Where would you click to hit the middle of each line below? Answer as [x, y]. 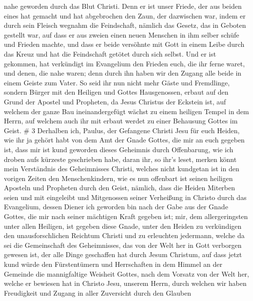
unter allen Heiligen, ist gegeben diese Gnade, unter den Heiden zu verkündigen [123, 226]
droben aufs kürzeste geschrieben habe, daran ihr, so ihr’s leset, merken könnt [120, 159]
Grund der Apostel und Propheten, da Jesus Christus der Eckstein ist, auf [115, 101]
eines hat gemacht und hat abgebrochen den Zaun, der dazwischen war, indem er [125, 15]
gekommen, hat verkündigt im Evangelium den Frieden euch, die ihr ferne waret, [125, 63]
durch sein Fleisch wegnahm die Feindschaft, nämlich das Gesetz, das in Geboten [125, 25]
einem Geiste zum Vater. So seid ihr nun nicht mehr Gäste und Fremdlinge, [117, 82]
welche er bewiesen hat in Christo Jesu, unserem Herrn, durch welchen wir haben [125, 283]
